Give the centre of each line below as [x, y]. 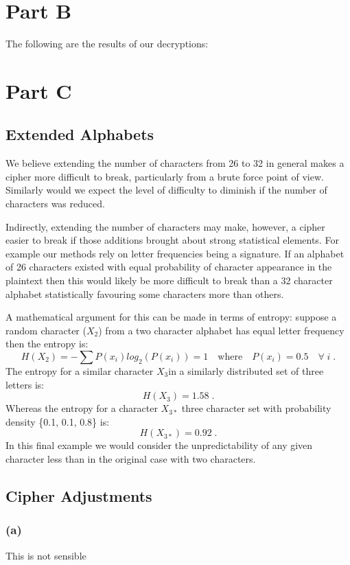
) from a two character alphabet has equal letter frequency [221, 330]
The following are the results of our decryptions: [107, 44]
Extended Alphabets [80, 134]
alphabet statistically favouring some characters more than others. [145, 293]
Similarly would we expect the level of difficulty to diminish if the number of [166, 190]
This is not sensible [46, 555]
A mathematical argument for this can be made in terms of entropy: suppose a [171, 317]
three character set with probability [256, 408]
